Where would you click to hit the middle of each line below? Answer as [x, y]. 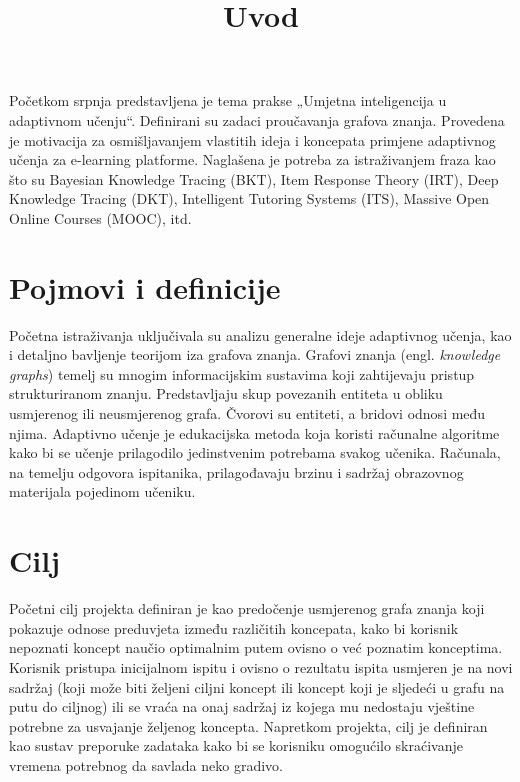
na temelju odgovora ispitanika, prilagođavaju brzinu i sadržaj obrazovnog [236, 471]
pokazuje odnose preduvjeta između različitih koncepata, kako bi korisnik [234, 627]
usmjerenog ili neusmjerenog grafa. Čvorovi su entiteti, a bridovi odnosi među [247, 413]
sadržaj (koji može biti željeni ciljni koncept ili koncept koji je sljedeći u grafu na [257, 686]
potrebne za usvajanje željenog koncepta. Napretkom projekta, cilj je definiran [248, 725]
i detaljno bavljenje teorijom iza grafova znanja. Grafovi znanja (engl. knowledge [255, 354]
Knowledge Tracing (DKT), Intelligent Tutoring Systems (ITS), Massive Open [249, 198]
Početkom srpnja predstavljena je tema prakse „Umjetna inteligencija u [228, 100]
